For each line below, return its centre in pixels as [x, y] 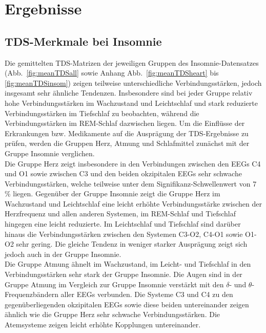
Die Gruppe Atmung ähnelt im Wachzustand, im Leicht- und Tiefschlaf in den [128, 264]
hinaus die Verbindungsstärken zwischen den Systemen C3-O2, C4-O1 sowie [124, 234]
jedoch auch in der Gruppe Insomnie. [63, 254]
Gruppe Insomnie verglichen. [50, 153]
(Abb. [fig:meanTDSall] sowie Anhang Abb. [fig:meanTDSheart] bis [112, 73]
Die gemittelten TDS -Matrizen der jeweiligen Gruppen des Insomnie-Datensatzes [132, 62]
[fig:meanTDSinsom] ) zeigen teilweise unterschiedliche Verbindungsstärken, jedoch [133, 82]
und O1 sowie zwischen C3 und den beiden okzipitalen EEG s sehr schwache [123, 173]
